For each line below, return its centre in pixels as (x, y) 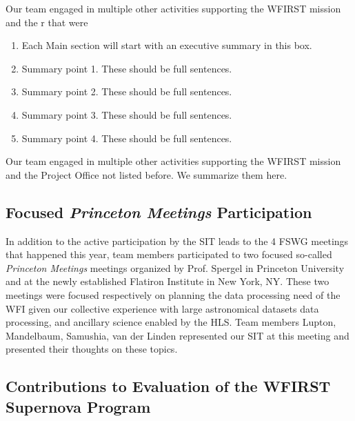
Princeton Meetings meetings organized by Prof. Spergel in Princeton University (175, 267)
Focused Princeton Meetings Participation (159, 212)
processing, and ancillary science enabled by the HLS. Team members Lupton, (171, 322)
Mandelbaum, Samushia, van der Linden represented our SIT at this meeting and (177, 335)
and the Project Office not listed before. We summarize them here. (146, 174)
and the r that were (47, 22)
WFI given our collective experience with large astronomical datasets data (162, 308)
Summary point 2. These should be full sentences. (127, 91)
